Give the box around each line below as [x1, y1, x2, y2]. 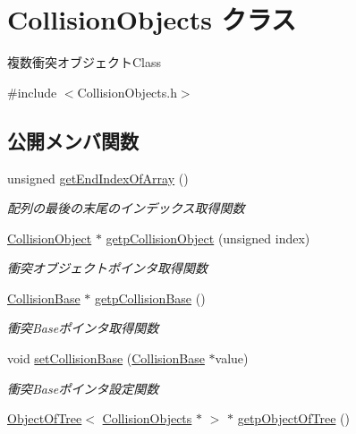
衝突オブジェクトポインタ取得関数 [7, 259, 208, 277]
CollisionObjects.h [77, 82, 177, 101]
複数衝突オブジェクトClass [7, 53, 162, 72]
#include [7, 82, 57, 101]
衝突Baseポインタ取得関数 [7, 319, 159, 337]
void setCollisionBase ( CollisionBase [7, 349, 205, 368]
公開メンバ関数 [7, 126, 139, 154]
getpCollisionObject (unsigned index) [106, 228, 310, 247]
